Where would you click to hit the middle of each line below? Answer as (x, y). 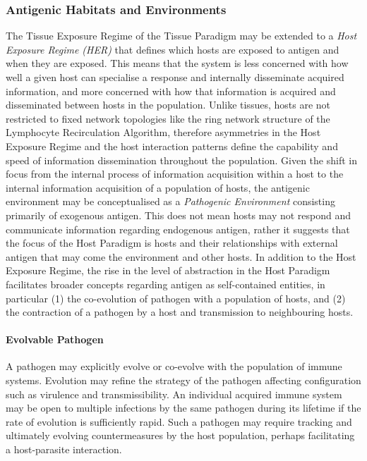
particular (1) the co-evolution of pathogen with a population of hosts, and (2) (176, 298)
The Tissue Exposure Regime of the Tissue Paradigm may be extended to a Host (181, 36)
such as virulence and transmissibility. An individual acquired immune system (174, 394)
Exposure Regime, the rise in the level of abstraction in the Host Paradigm (168, 270)
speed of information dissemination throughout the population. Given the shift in (181, 160)
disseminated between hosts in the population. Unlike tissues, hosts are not (168, 105)
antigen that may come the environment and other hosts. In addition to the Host (181, 256)
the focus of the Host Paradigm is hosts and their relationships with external (172, 243)
